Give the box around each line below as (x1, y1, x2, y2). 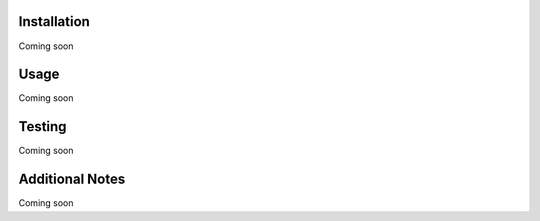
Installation (18, 13, 90, 30)
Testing (18, 118, 67, 135)
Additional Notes (18, 171, 126, 188)
